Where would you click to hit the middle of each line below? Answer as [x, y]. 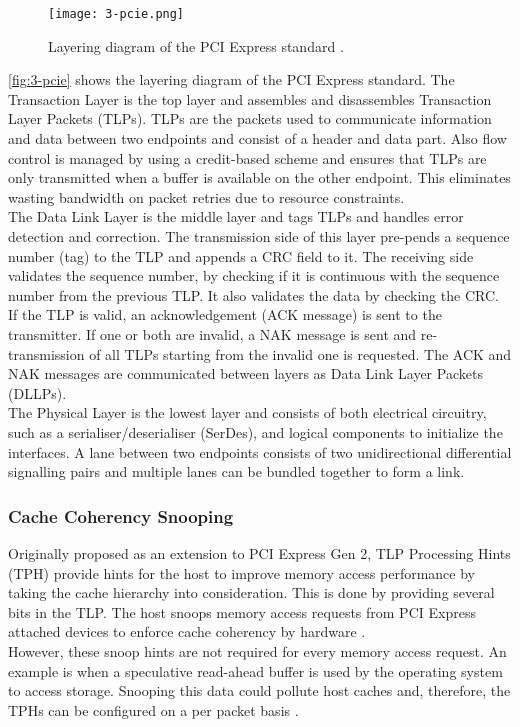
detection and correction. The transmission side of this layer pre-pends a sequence [259, 236]
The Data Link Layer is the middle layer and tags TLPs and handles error [236, 216]
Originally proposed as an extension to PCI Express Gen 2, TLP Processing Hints [259, 552]
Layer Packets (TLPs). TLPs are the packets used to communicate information [250, 118]
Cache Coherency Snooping [121, 515]
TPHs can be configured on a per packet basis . [153, 709]
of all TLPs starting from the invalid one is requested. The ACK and [300, 353]
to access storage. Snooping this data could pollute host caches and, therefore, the [259, 690]
